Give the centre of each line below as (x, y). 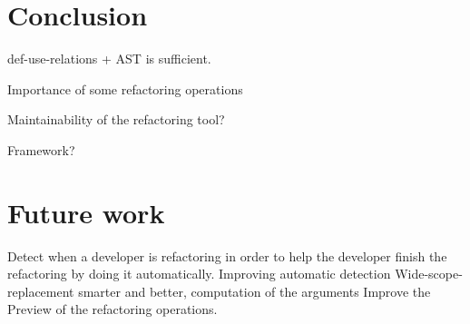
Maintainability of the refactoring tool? (116, 119)
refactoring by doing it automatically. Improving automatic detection (199, 274)
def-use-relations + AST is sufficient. (109, 59)
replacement (41, 291)
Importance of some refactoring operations (125, 88)
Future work (86, 212)
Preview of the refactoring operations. (113, 309)
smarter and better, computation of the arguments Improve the (255, 291)
